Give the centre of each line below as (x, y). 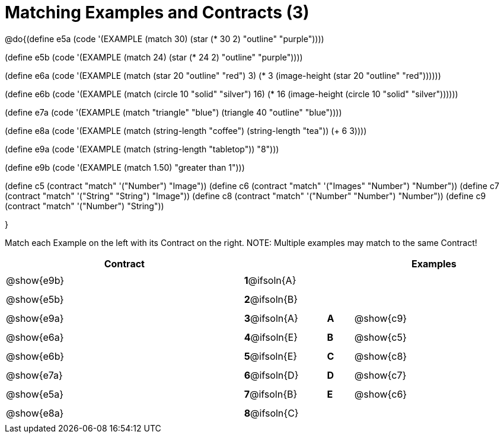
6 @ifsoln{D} (271, 375)
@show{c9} (381, 318)
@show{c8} (381, 356)
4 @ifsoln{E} (271, 337)
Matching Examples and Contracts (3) (157, 12)
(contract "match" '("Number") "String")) (84, 206)
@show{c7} (380, 375)
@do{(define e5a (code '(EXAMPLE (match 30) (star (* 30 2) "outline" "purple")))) (165, 39)
